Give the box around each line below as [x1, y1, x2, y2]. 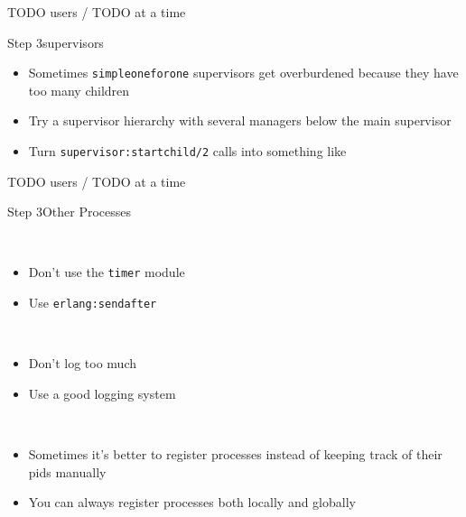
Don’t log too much [28, 354, 136, 373]
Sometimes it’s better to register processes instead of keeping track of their [28, 445, 443, 464]
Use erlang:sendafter [28, 293, 157, 312]
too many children [28, 80, 130, 99]
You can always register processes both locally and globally [28, 493, 356, 512]
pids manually [28, 462, 107, 481]
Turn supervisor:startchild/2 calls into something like [28, 142, 347, 161]
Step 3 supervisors [7, 32, 104, 51]
